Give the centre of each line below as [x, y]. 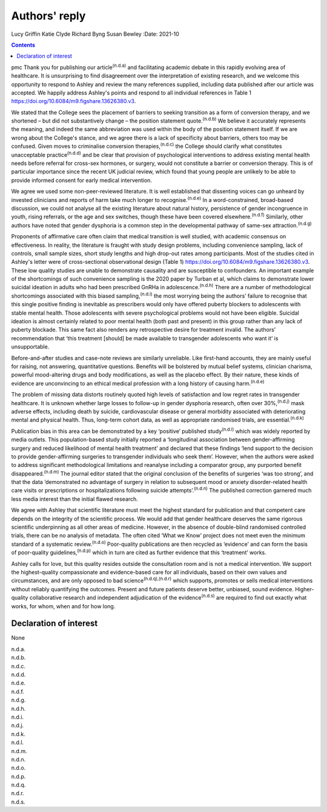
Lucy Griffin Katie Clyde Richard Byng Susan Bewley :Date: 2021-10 [95, 34]
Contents [23, 45]
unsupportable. [30, 347]
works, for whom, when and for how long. [63, 606]
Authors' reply [48, 16]
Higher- [304, 589]
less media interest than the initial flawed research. [75, 499]
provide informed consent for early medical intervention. [82, 180]
